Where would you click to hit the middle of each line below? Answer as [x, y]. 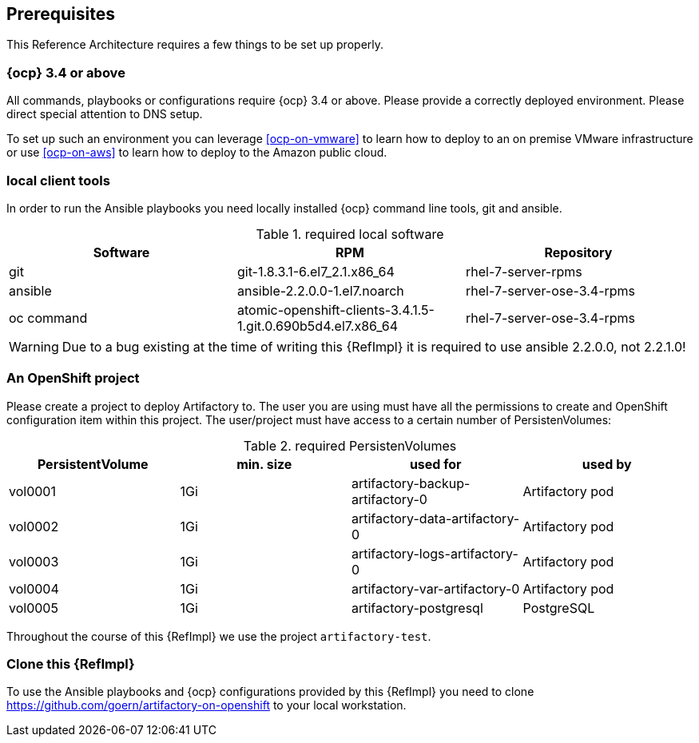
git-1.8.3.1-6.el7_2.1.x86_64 [316, 271]
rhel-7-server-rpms [524, 271]
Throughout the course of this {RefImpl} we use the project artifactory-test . [219, 636]
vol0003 [34, 561]
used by [607, 464]
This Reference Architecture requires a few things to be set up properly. [195, 45]
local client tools [58, 180]
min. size [264, 464]
